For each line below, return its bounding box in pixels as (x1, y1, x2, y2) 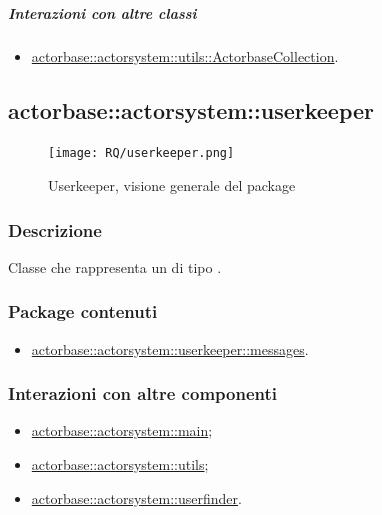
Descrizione (8, 217, 102, 242)
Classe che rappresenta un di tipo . (8, 256, 222, 277)
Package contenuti (8, 299, 158, 324)
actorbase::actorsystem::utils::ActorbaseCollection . (31, 45, 339, 66)
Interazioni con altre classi (8, 2, 197, 23)
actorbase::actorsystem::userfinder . (31, 487, 242, 508)
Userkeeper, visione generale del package (48, 175, 296, 196)
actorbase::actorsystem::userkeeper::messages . (31, 338, 309, 359)
